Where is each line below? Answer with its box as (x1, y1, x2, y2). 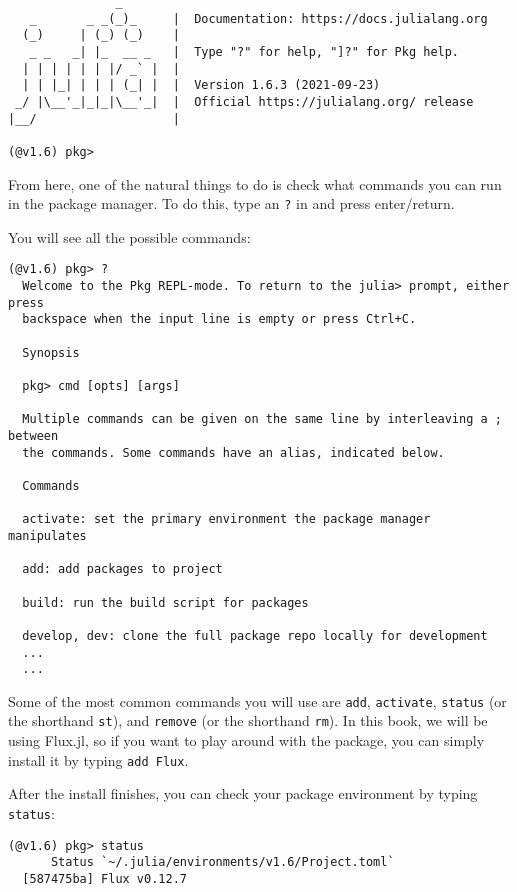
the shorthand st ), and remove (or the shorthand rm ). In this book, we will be (8, 710, 488, 731)
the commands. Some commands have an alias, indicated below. (22, 445, 445, 460)
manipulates (8, 528, 87, 543)
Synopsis (22, 345, 80, 360)
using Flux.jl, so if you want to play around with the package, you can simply (8, 730, 485, 751)
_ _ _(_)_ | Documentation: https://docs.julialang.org (29, 11, 488, 26)
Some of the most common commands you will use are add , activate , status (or (8, 690, 507, 711)
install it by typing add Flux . (8, 749, 189, 770)
